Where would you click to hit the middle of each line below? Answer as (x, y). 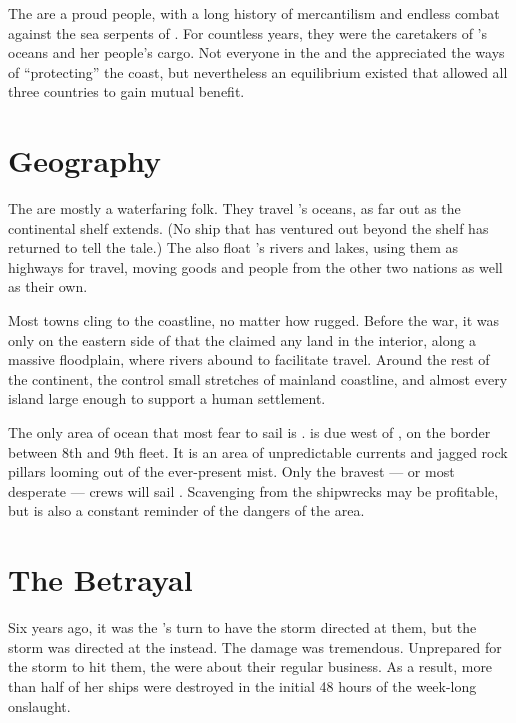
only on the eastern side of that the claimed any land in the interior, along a (242, 339)
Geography (85, 160)
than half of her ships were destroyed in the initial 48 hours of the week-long (242, 685)
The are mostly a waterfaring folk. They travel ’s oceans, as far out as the (234, 208)
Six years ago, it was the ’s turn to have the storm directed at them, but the (242, 627)
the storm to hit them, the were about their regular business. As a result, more (250, 666)
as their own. (48, 286)
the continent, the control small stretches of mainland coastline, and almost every (258, 378)
